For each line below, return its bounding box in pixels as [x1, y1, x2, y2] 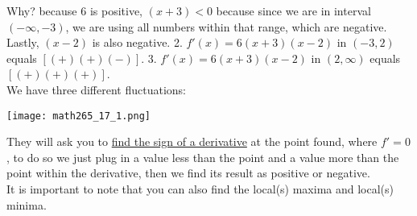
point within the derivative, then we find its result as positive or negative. [6, 164, 370, 181]
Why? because [6, 2, 77, 19]
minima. [6, 196, 47, 213]
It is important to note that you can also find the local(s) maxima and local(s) [6, 181, 394, 197]
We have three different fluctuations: [6, 81, 186, 98]
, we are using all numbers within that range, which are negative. [65, 18, 387, 35]
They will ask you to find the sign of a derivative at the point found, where [6, 133, 378, 150]
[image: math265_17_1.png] [6, 110, 151, 122]
